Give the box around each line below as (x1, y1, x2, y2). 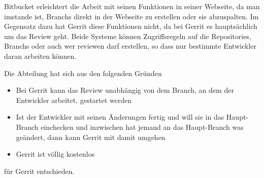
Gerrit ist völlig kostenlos (16, 149, 95, 159)
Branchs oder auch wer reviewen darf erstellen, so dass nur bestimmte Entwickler (4, 41, 256, 51)
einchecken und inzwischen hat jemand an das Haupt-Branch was (41, 121, 244, 132)
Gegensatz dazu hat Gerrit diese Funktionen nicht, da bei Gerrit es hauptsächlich (4, 21, 257, 31)
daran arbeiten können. (4, 50, 77, 61)
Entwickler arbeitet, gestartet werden (16, 94, 132, 105)
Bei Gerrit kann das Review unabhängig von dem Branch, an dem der (16, 85, 234, 95)
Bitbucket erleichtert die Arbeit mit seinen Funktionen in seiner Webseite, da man (4, 1, 260, 11)
